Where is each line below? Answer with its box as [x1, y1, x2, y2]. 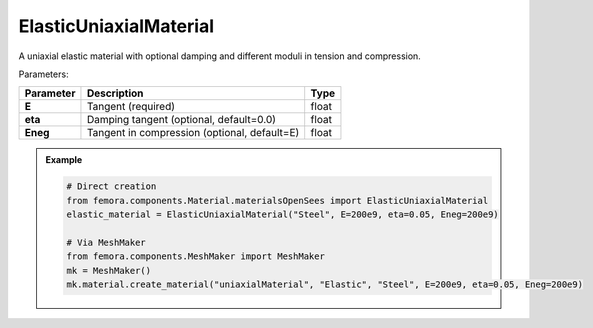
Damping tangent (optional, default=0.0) [86, 113, 277, 127]
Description [86, 86, 144, 100]
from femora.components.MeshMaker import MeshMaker [66, 251, 325, 262]
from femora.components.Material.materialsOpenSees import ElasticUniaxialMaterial [66, 195, 489, 206]
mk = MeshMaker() [66, 265, 152, 276]
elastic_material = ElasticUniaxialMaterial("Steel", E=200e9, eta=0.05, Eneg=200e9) [66, 209, 499, 220]
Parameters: [18, 68, 69, 80]
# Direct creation [66, 181, 157, 192]
